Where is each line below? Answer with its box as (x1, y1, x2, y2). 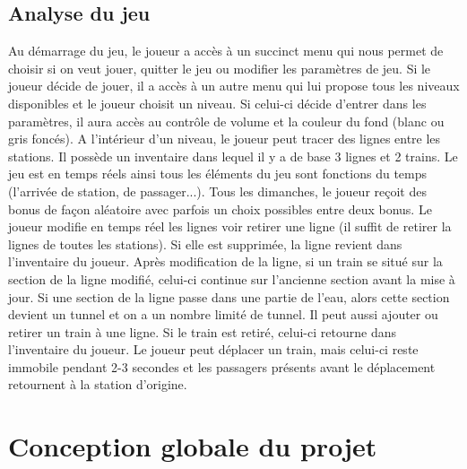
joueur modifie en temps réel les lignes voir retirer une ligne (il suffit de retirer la (8, 217, 452, 236)
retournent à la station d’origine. (8, 375, 187, 394)
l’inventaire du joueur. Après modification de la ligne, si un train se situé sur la (8, 252, 443, 271)
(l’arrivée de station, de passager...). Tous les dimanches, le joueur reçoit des (8, 181, 427, 200)
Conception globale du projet (8, 428, 377, 465)
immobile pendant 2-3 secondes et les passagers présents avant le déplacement (8, 357, 436, 376)
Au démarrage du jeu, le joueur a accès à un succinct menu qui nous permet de (8, 41, 444, 60)
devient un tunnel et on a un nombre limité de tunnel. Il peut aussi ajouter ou (8, 305, 438, 324)
